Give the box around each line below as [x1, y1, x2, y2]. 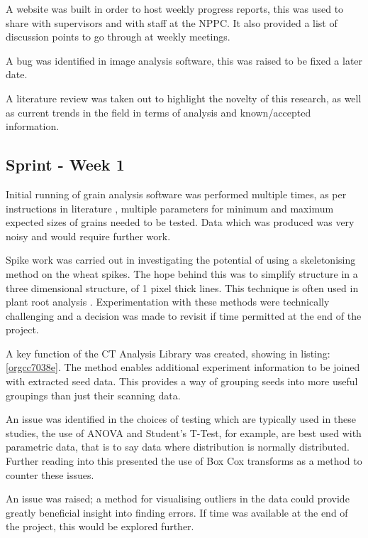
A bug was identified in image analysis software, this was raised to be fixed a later [6, 53, 363, 68]
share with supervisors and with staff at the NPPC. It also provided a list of [6, 15, 338, 30]
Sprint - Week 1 [6, 154, 125, 176]
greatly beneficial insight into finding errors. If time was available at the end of [6, 505, 348, 520]
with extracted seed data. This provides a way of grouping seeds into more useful [6, 374, 358, 389]
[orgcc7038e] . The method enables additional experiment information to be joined [6, 360, 360, 375]
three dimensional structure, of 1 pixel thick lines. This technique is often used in [6, 280, 359, 295]
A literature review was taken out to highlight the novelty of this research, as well [6, 90, 362, 105]
